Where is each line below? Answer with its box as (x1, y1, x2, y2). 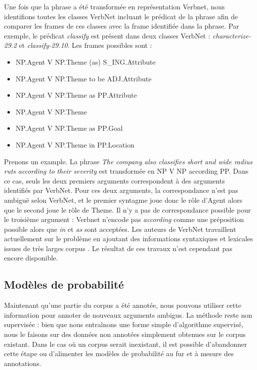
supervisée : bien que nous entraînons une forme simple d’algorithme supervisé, (4, 319, 244, 330)
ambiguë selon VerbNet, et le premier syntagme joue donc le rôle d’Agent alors (4, 194, 243, 205)
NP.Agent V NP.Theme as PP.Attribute (15, 90, 137, 100)
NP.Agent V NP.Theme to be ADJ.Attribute (15, 73, 152, 83)
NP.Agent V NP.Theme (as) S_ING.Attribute (15, 56, 156, 67)
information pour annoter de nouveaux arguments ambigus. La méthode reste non (4, 309, 253, 320)
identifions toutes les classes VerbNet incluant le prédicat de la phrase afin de (4, 11, 238, 21)
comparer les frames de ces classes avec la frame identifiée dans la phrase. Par (4, 21, 239, 31)
